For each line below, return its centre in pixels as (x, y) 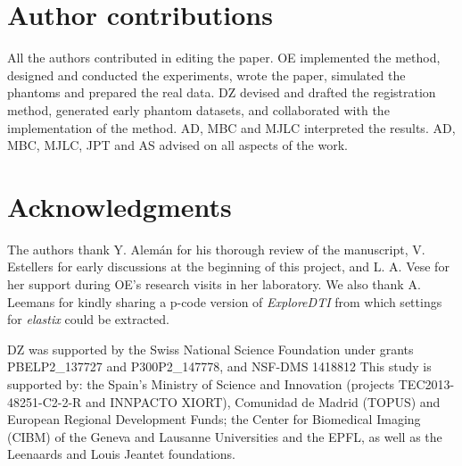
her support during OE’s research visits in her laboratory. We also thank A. (214, 284)
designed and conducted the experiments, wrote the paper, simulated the (206, 75)
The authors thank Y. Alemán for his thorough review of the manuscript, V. (216, 249)
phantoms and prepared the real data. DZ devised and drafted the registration (222, 92)
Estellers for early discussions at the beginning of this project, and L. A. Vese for (228, 266)
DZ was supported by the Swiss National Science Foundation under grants (210, 349)
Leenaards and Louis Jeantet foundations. (121, 454)
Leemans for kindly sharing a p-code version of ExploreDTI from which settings (225, 301)
